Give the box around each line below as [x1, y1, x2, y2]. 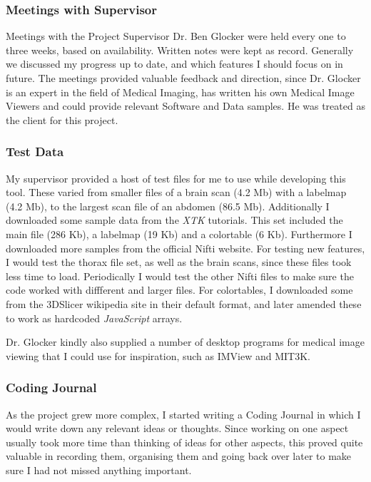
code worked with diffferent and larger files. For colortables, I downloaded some [6, 282, 353, 297]
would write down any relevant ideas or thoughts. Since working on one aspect [6, 421, 349, 436]
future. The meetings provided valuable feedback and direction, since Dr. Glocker [6, 71, 361, 85]
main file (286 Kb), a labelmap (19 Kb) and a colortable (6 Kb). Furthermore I [6, 226, 352, 241]
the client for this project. [6, 112, 118, 127]
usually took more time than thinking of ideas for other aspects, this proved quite [6, 434, 363, 449]
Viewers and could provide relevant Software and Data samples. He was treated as [6, 98, 365, 113]
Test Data [6, 143, 64, 160]
